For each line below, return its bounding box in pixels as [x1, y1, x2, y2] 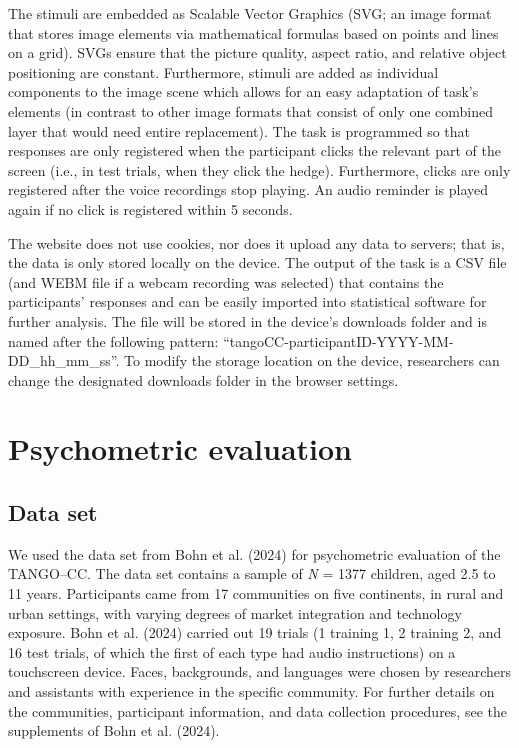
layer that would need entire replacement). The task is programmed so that [8, 120, 470, 141]
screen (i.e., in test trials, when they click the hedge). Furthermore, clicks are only [8, 159, 511, 180]
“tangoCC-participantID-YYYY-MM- [223, 330, 454, 351]
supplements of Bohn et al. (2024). [8, 720, 220, 741]
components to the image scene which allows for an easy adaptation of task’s [8, 81, 479, 102]
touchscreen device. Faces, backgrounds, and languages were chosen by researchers [8, 661, 511, 682]
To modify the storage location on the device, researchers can [124, 350, 500, 371]
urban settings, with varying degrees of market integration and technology [8, 602, 462, 623]
